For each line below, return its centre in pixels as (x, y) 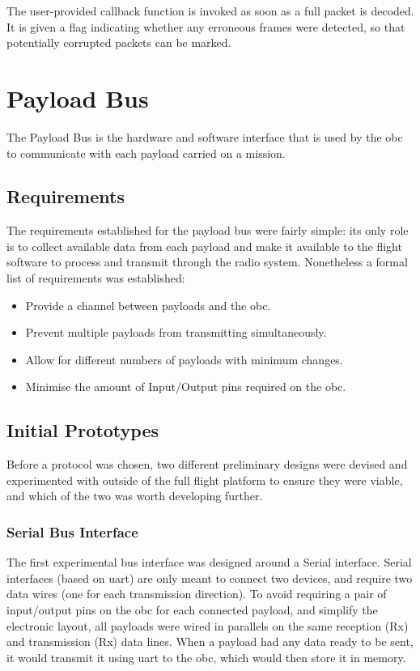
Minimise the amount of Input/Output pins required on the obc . (186, 386)
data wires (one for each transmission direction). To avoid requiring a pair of (197, 594)
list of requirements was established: (96, 278)
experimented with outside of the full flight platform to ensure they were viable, (205, 480)
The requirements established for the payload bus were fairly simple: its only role (208, 230)
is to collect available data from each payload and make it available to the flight (204, 246)
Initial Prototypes (83, 430)
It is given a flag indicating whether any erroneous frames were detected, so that (206, 26)
